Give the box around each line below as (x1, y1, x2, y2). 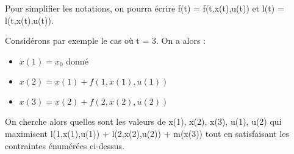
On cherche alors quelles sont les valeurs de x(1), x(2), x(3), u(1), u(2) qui (5, 115, 282, 128)
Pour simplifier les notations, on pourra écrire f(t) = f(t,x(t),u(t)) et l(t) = (5, 2, 284, 14)
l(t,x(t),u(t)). (5, 13, 54, 26)
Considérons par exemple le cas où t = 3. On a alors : (5, 34, 206, 47)
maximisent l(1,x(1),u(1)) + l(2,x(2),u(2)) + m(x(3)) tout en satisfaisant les (5, 127, 289, 139)
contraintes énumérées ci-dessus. (5, 139, 125, 152)
